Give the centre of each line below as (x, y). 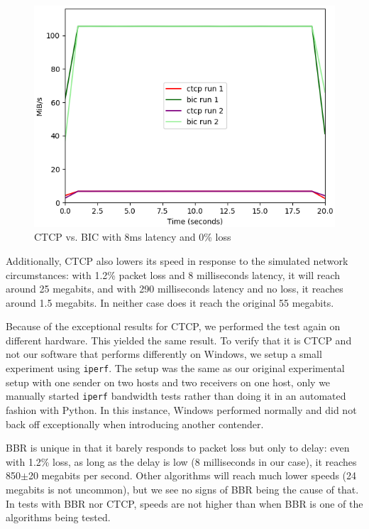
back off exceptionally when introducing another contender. (135, 424)
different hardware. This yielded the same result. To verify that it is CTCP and (179, 340)
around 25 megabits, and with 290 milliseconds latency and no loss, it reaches (175, 289)
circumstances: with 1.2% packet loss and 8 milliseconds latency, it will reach (173, 274)
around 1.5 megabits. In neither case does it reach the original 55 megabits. (170, 302)
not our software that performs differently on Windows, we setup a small (164, 354)
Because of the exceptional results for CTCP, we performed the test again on (173, 326)
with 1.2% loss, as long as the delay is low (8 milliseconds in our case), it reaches (181, 461)
